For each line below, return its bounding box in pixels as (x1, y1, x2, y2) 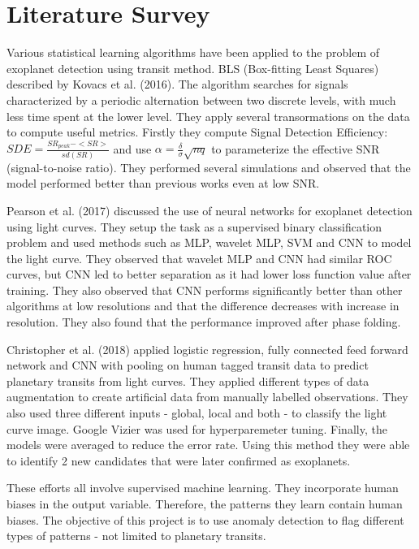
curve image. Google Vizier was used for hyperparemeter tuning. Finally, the (6, 420, 387, 437)
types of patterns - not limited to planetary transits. (6, 527, 266, 544)
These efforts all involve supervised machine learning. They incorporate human (6, 479, 399, 496)
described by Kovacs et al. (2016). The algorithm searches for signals (6, 76, 348, 93)
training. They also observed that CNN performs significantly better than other (6, 281, 403, 298)
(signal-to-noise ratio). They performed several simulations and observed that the (6, 158, 411, 175)
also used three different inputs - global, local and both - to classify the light (6, 404, 387, 421)
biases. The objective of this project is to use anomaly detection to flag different (6, 511, 404, 528)
